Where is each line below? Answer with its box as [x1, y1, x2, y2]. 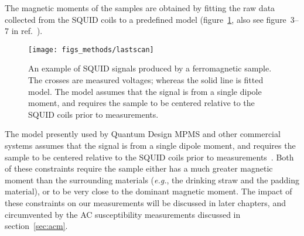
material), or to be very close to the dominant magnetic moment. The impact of [5, 185, 292, 197]
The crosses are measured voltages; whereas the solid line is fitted [28, 74, 264, 86]
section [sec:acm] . [5, 220, 68, 232]
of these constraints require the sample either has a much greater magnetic [5, 162, 273, 175]
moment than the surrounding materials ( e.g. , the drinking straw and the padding [5, 173, 300, 186]
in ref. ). [11, 25, 43, 37]
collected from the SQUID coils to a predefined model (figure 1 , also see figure [5, 13, 286, 25]
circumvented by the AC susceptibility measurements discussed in [5, 208, 241, 220]
